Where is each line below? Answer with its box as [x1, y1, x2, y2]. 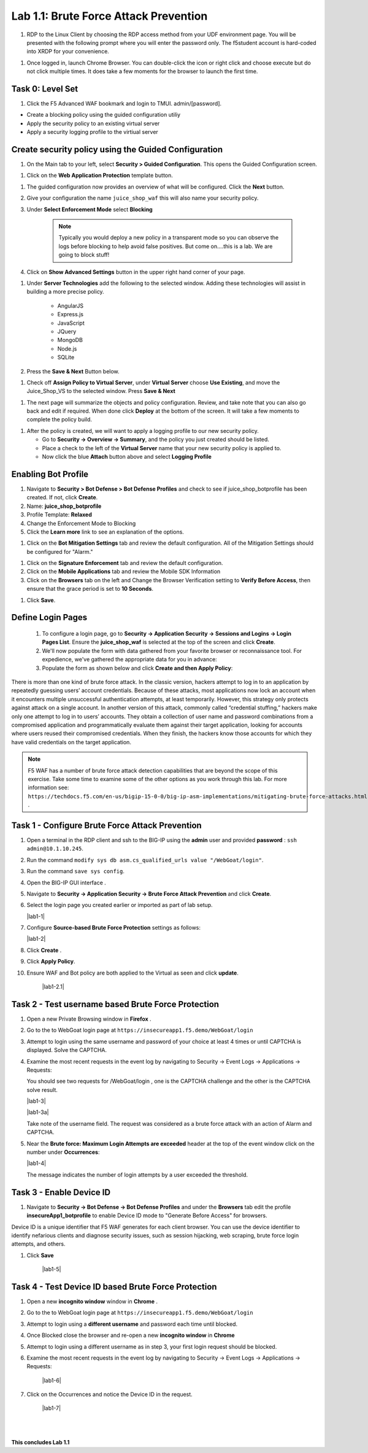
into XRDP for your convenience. [26, 48, 110, 55]
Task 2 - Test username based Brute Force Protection [11, 999, 220, 1010]
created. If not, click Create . [26, 494, 98, 501]
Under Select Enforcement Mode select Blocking [26, 206, 153, 213]
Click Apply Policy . [26, 958, 76, 965]
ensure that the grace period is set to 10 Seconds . [26, 585, 153, 593]
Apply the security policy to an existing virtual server [26, 120, 160, 127]
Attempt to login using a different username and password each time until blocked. [26, 1320, 238, 1328]
